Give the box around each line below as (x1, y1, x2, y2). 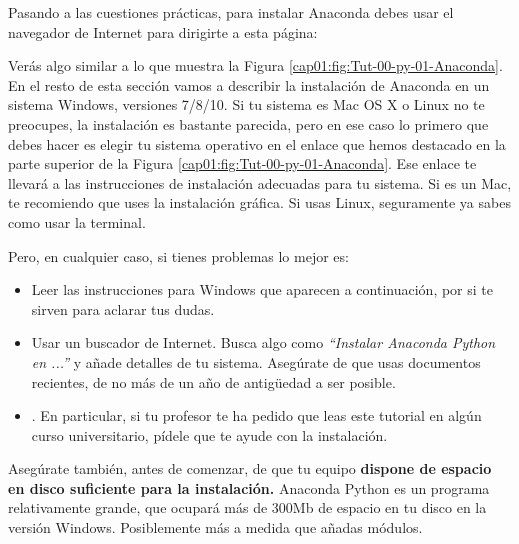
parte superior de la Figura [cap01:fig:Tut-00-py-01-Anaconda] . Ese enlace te (8, 153, 477, 174)
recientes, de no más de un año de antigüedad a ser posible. (31, 371, 396, 392)
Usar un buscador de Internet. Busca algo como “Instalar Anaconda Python (31, 332, 496, 353)
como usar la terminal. (8, 211, 146, 232)
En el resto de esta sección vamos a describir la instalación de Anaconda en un (8, 74, 490, 95)
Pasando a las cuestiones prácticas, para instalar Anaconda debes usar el (8, 2, 454, 22)
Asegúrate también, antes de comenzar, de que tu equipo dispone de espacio (8, 458, 492, 479)
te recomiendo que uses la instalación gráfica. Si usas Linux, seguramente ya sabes (8, 192, 511, 213)
